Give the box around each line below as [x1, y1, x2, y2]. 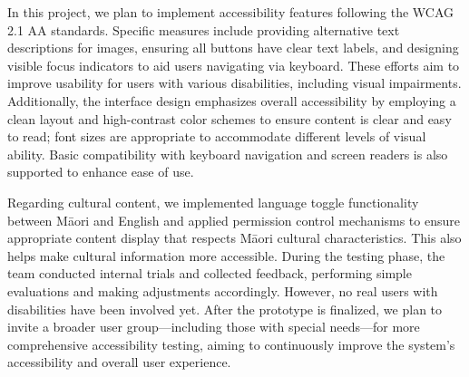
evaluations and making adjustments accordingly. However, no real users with [7, 281, 438, 300]
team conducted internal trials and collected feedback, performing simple [7, 264, 412, 283]
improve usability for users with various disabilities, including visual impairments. [7, 73, 462, 92]
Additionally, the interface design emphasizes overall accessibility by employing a [7, 91, 456, 110]
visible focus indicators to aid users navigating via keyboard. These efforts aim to [7, 55, 460, 74]
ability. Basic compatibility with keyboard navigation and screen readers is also [7, 144, 448, 163]
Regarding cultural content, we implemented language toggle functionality [7, 192, 419, 211]
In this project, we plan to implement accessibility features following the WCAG [7, 3, 454, 21]
